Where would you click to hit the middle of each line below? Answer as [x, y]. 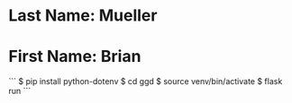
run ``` [20, 91]
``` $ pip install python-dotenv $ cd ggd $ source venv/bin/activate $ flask [146, 82]
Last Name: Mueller [83, 16]
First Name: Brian [75, 57]
